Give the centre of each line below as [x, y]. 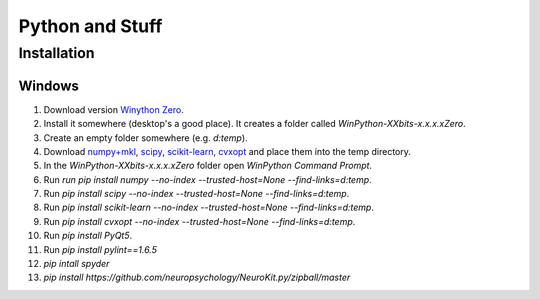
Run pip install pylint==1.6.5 [100, 249]
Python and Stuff [90, 26]
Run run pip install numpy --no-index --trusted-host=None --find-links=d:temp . [207, 179]
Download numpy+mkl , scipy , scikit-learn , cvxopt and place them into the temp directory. [227, 151]
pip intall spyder [76, 264]
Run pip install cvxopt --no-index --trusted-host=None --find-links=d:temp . [199, 221]
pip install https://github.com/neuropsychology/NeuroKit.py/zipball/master [197, 277]
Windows [48, 85]
